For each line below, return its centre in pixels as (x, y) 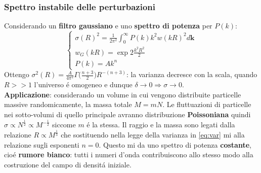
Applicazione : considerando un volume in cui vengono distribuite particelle (123, 94)
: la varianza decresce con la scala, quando (192, 74)
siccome (64, 124)
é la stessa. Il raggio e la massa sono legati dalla (161, 124)
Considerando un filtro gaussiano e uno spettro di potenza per (108, 26)
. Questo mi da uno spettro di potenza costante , (175, 144)
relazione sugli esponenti (42, 144)
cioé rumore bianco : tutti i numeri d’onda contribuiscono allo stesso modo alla (129, 154)
